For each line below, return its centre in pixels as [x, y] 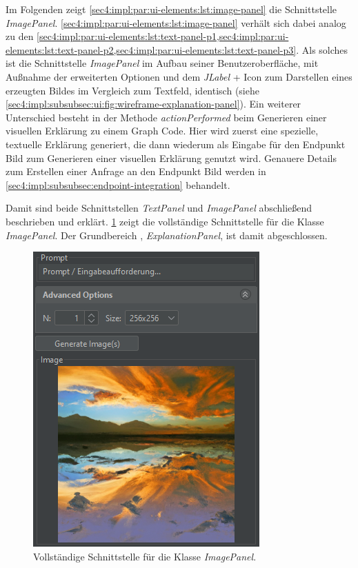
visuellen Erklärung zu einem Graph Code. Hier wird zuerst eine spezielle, [162, 131]
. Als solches [322, 49]
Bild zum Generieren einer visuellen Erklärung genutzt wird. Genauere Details [171, 158]
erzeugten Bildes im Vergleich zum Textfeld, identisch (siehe [132, 90]
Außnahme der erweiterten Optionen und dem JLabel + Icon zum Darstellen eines [179, 76]
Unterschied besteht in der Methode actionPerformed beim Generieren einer [166, 117]
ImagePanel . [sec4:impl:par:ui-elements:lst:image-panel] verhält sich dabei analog [176, 22]
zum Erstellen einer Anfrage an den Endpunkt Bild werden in [136, 171]
